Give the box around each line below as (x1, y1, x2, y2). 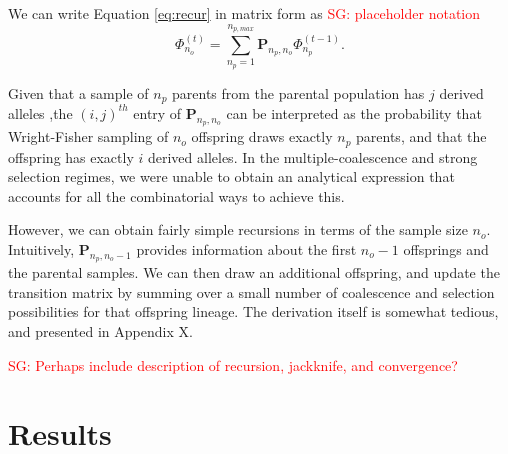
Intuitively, (8, 239, 75, 260)
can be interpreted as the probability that (226, 102, 482, 123)
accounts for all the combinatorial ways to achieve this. (8, 185, 345, 206)
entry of (133, 102, 182, 123)
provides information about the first (136, 239, 357, 260)
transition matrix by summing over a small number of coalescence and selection (8, 281, 495, 302)
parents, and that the (356, 126, 487, 147)
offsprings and (403, 239, 489, 260)
